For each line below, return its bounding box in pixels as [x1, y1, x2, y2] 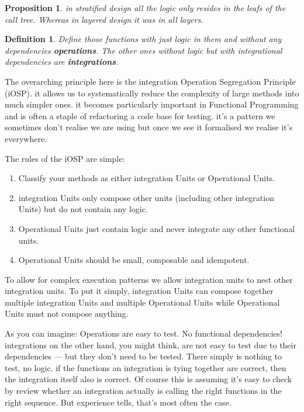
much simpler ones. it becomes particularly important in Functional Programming [5, 98, 299, 110]
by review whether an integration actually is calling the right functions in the [5, 385, 282, 397]
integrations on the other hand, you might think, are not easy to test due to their [5, 338, 296, 351]
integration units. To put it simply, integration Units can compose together [5, 285, 274, 297]
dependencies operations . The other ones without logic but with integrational [5, 44, 282, 56]
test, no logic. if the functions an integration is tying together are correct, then [5, 361, 286, 373]
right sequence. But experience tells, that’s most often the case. [5, 396, 232, 408]
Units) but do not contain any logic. [18, 203, 148, 215]
